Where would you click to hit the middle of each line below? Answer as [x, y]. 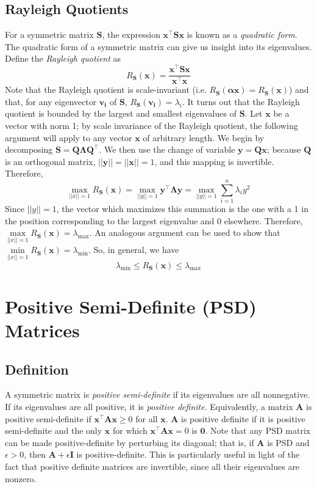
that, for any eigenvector [51, 101]
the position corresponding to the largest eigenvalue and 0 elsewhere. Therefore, [154, 220]
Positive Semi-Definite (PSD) [131, 306]
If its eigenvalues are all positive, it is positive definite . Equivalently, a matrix [149, 406]
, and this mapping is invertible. [214, 161]
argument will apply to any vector [69, 137]
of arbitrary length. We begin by [204, 137]
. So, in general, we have [134, 250]
